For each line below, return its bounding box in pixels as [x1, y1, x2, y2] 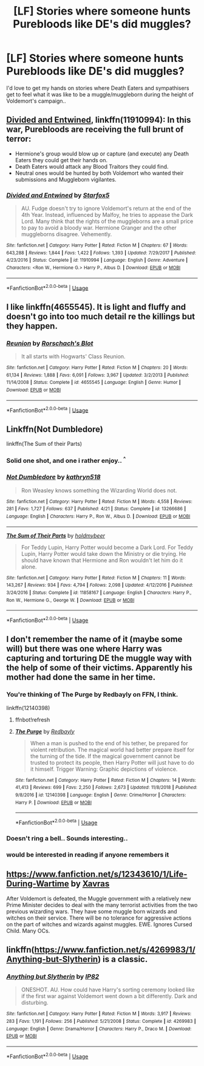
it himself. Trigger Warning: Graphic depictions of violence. [30, 765, 178, 773]
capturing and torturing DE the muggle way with [6, 653, 192, 663]
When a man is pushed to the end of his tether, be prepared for [30, 739, 188, 747]
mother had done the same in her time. [6, 672, 156, 683]
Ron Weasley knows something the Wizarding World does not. [21, 487, 177, 494]
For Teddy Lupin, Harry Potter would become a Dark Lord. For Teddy [21, 544, 193, 551]
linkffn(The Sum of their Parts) [6, 440, 83, 448]
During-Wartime [6, 879, 70, 889]
